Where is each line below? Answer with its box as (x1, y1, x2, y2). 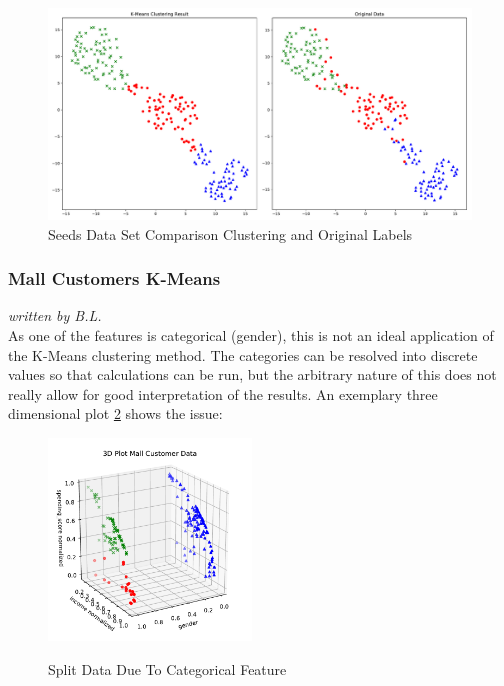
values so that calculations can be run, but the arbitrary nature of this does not (8, 364, 497, 385)
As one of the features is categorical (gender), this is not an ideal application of (8, 325, 494, 345)
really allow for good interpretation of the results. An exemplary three (8, 383, 438, 404)
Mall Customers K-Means (8, 266, 221, 291)
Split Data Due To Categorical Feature (48, 659, 287, 680)
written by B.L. (8, 305, 102, 326)
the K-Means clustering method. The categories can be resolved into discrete (8, 344, 478, 365)
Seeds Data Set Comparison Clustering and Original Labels (48, 223, 413, 244)
